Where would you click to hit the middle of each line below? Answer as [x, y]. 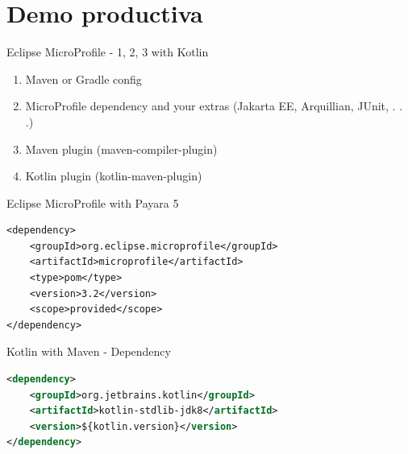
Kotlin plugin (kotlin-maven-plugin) [114, 176]
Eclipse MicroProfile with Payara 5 [93, 202]
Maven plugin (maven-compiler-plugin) [121, 149]
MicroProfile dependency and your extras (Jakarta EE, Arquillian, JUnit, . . [214, 106]
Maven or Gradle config [83, 78]
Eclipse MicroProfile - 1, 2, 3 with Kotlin [108, 52]
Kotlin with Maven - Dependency [89, 351]
